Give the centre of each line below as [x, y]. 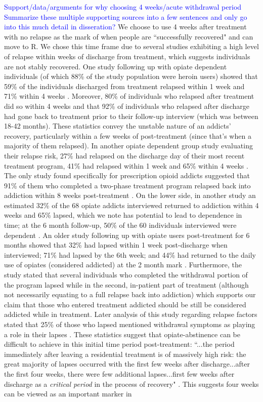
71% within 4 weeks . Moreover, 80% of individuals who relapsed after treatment [129, 96]
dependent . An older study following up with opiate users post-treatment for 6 [127, 235]
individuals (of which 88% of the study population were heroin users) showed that [131, 76]
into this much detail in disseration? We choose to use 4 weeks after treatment [125, 27]
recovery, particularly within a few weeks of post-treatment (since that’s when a [128, 135]
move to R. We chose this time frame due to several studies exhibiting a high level [131, 46]
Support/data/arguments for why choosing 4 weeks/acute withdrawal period [123, 7]
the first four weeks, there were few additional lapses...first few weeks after [119, 373]
